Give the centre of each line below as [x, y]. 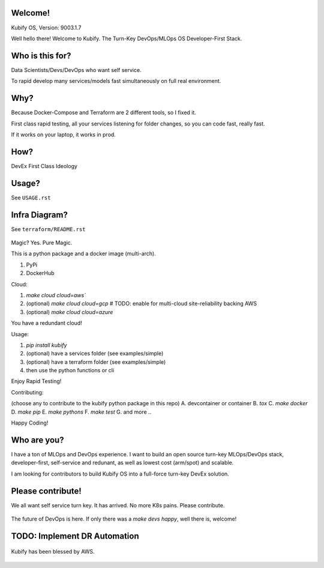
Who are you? [37, 440]
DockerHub [40, 273]
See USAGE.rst [31, 198]
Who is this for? [41, 56]
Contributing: [27, 392]
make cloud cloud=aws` [56, 295]
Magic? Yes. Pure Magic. [42, 243]
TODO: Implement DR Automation [75, 536]
